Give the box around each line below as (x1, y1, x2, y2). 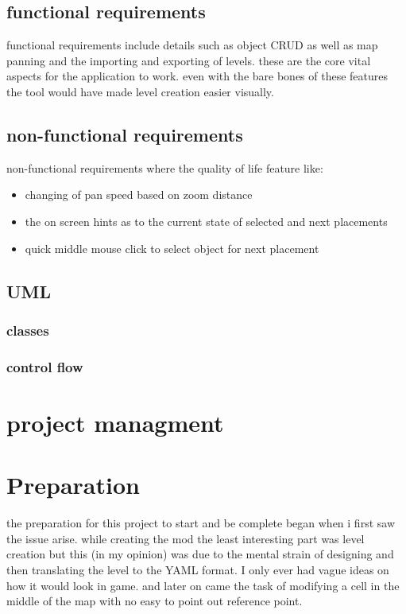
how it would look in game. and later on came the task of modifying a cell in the (6, 577, 400, 593)
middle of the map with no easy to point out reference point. (6, 593, 303, 609)
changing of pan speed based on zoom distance (25, 186, 253, 203)
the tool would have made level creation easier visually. (6, 83, 274, 99)
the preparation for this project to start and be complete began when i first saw (6, 515, 395, 531)
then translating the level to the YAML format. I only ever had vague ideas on (6, 561, 389, 577)
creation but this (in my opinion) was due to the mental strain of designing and (6, 546, 394, 562)
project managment (6, 406, 224, 438)
